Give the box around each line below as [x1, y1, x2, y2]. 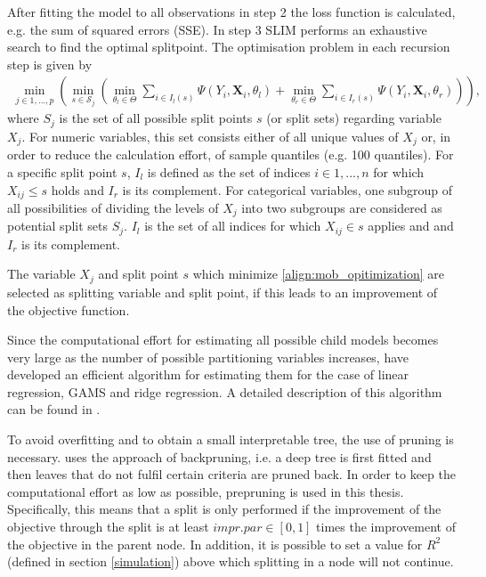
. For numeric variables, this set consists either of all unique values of [21, 126, 399, 145]
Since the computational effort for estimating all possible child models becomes [7, 330, 439, 349]
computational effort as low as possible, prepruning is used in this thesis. [7, 482, 404, 500]
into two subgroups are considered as [241, 198, 442, 216]
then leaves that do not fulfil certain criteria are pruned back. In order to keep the [7, 465, 456, 484]
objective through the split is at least [7, 517, 209, 536]
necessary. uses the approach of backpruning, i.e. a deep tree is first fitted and [7, 447, 432, 466]
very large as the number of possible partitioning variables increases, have [7, 347, 409, 366]
